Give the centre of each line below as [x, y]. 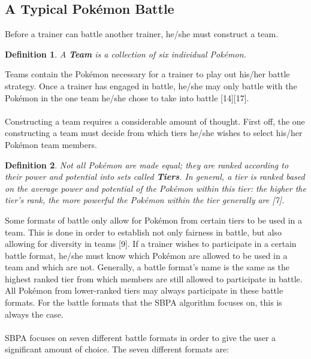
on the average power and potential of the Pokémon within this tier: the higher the [155, 188]
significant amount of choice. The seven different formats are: [117, 349]
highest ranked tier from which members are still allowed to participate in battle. [154, 278]
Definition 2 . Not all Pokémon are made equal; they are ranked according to [147, 165]
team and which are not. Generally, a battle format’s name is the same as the [147, 267]
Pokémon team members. [51, 144]
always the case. [34, 314]
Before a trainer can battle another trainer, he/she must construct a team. [142, 34]
